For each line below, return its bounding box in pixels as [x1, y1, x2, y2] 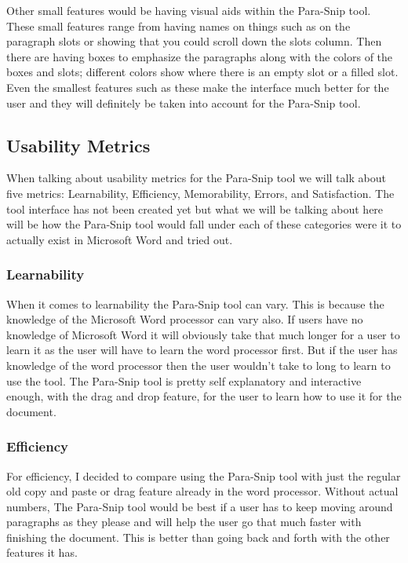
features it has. [6, 544, 78, 561]
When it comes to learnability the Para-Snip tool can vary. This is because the [6, 295, 384, 312]
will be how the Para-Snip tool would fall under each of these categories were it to [6, 216, 402, 232]
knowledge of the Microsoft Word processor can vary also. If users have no [6, 311, 363, 327]
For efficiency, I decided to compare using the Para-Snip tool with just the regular [6, 467, 401, 484]
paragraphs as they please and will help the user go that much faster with [6, 514, 362, 530]
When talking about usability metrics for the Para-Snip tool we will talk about [6, 170, 386, 186]
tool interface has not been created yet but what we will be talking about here [6, 200, 384, 217]
